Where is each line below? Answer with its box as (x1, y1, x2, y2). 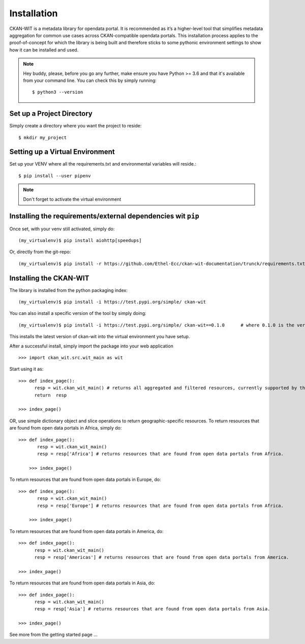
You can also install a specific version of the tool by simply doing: (9, 310, 146, 316)
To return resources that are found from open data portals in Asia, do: (9, 580, 155, 586)
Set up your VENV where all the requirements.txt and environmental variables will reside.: (9, 161, 197, 167)
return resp (34, 392, 67, 398)
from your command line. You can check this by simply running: (23, 77, 157, 84)
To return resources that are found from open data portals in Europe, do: (9, 476, 161, 482)
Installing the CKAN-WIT (9, 274, 89, 282)
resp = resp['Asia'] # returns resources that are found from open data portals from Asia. (34, 606, 270, 612)
